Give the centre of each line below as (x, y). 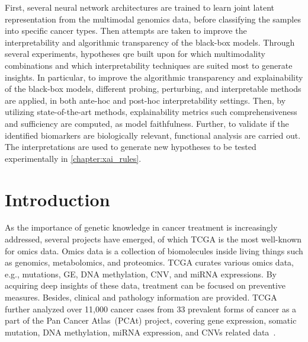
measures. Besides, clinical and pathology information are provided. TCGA (141, 297)
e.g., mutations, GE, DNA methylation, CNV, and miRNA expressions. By (141, 274)
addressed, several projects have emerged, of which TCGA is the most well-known (153, 239)
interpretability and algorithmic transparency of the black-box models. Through (150, 42)
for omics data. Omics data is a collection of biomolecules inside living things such (154, 250)
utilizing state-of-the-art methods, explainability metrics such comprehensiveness (151, 112)
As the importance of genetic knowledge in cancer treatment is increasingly (141, 227)
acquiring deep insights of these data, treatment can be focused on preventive (145, 285)
